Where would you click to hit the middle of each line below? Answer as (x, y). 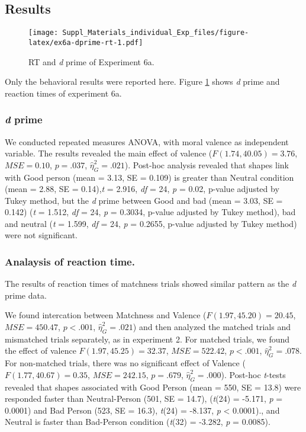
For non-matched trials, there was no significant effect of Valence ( (125, 363)
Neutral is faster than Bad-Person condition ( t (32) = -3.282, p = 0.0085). (138, 422)
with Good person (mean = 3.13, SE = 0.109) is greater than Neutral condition (149, 177)
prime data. (26, 295)
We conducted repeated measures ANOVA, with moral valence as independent (147, 141)
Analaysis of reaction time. (70, 261)
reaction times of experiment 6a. (63, 93)
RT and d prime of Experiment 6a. (91, 61)
